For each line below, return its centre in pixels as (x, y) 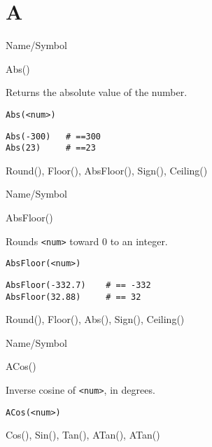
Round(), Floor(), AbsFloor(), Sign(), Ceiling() (107, 170)
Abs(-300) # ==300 (54, 136)
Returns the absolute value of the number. (97, 92)
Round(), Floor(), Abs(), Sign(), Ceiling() (95, 319)
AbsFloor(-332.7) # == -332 (78, 285)
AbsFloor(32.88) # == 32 (73, 297)
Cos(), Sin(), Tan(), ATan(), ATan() (83, 435)
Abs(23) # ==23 (51, 148)
